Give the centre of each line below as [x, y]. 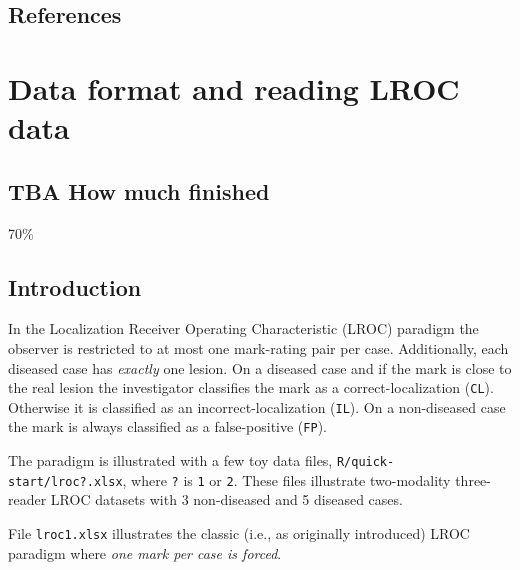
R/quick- [365, 462]
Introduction [75, 286]
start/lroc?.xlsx [65, 481]
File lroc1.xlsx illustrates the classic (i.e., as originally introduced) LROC [239, 533]
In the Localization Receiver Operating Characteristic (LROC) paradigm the [243, 328]
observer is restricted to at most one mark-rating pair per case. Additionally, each [258, 347]
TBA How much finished [139, 190]
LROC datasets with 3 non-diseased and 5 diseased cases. [226, 499]
